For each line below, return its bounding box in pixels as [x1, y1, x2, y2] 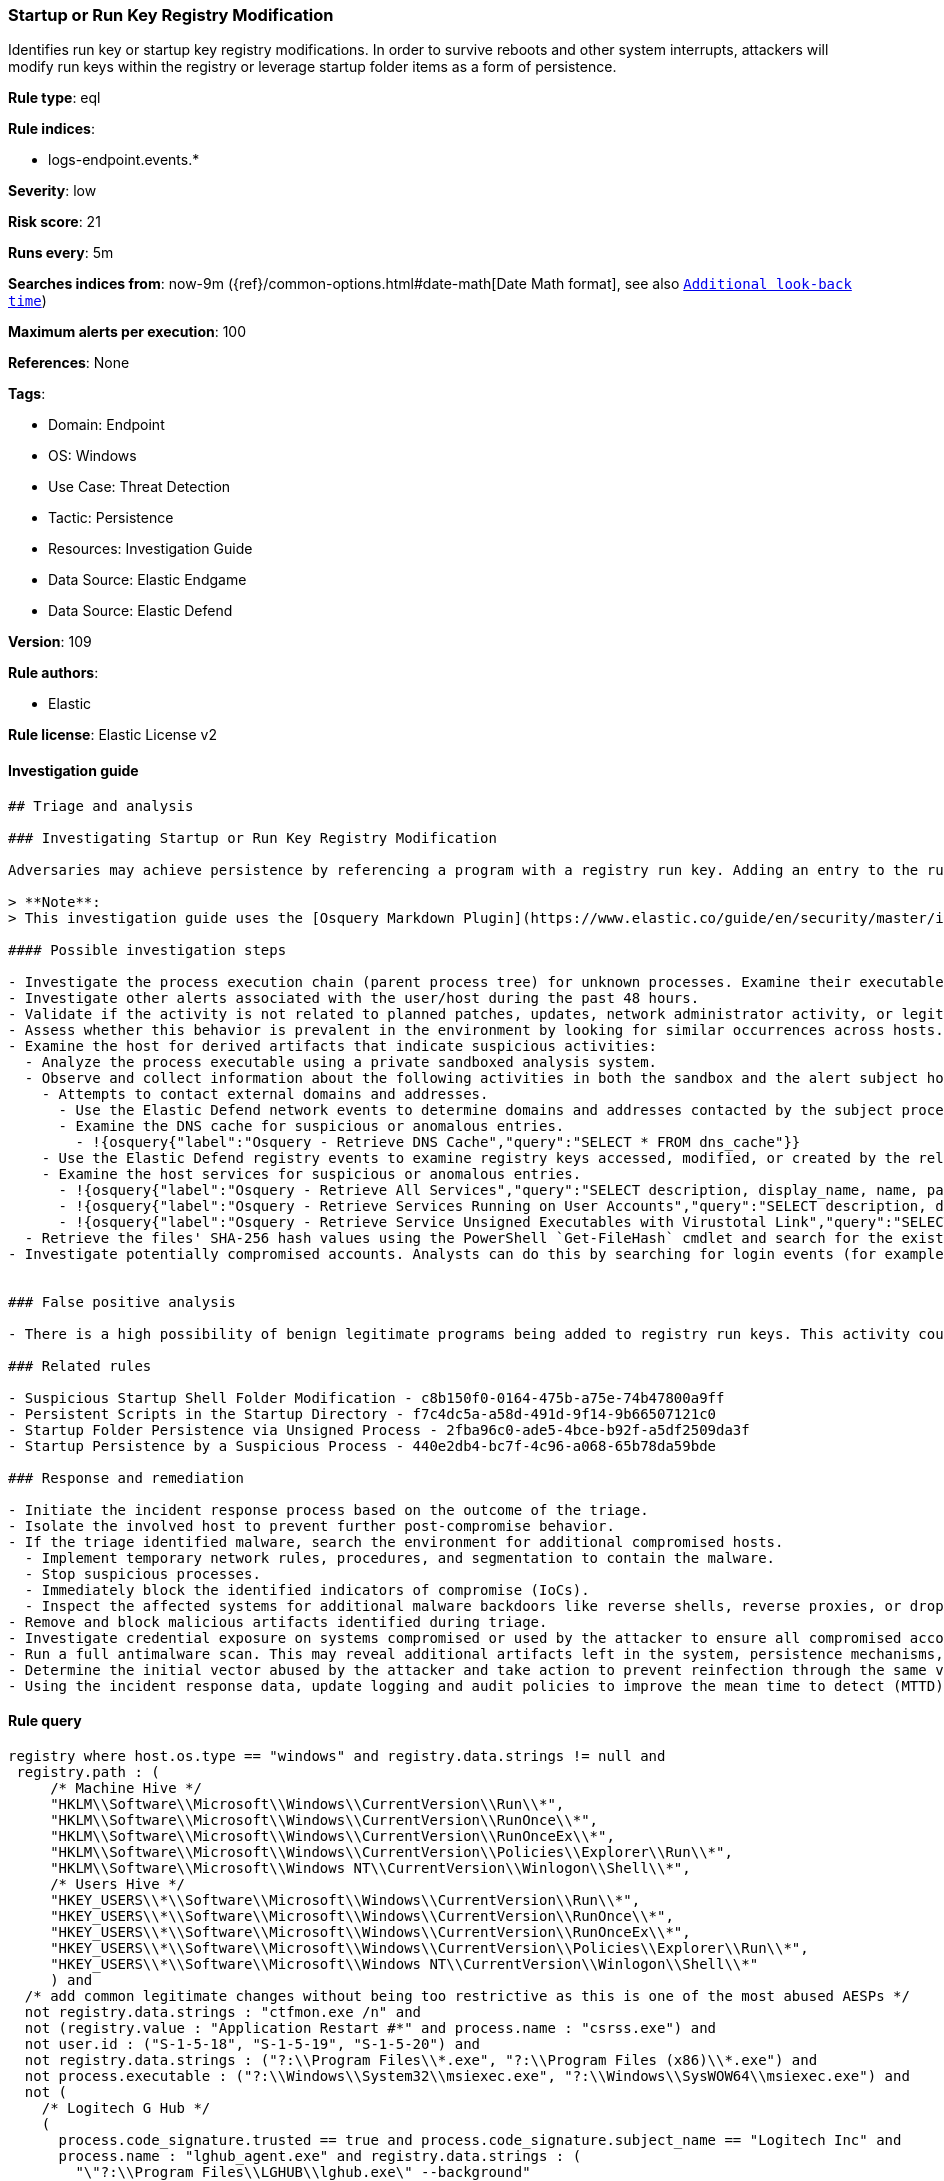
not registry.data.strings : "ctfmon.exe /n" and [24, 2003, 422, 2020]
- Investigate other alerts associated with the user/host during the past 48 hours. [8, 989, 700, 1006]
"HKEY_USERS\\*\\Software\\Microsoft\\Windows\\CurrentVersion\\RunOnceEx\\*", [50, 1923, 691, 1940]
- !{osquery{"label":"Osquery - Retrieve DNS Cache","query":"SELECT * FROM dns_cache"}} [75, 1133, 801, 1150]
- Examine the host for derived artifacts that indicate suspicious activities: [8, 1037, 658, 1054]
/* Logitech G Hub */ [41, 2099, 211, 2116]
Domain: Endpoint [48, 416, 165, 434]
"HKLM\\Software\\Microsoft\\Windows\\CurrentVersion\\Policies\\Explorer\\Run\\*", [50, 1843, 733, 1860]
